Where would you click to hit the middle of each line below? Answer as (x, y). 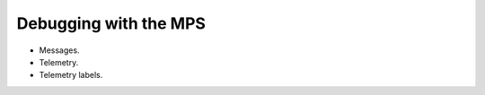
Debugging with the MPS (111, 23)
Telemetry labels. (71, 75)
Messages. (59, 50)
